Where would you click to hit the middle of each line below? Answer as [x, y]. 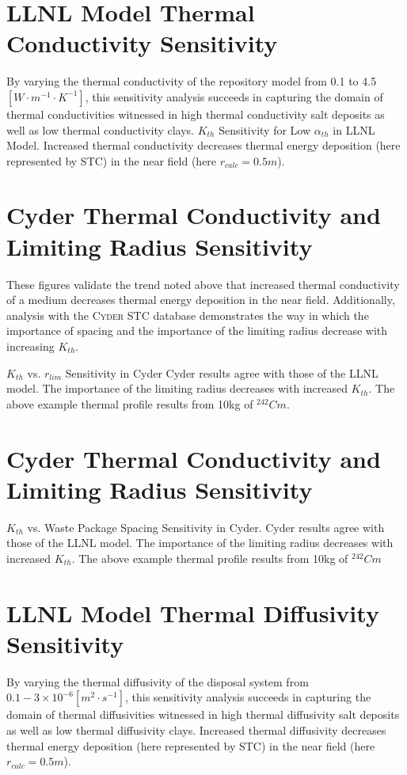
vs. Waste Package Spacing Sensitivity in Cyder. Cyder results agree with [206, 527]
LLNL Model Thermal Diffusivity [193, 612]
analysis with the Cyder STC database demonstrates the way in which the [188, 315]
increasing [30, 346]
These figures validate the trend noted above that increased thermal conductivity [203, 284]
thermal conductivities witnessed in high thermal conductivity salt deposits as [196, 114]
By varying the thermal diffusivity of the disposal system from [158, 681]
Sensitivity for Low [265, 129]
